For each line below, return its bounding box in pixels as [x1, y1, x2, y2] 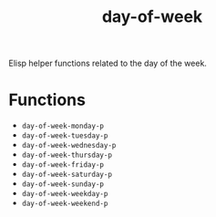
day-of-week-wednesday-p [21, 141, 117, 150]
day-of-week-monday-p [21, 121, 104, 131]
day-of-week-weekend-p [21, 199, 108, 209]
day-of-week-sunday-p [21, 180, 104, 189]
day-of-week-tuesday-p [21, 131, 108, 140]
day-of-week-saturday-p [21, 170, 113, 180]
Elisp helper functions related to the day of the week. [8, 57, 207, 69]
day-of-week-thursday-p [21, 150, 113, 160]
